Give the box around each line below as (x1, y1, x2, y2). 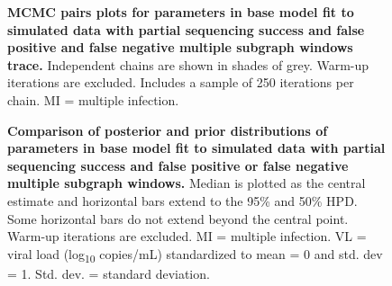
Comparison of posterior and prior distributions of (7, 121, 328, 139)
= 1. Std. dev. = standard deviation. (7, 264, 210, 282)
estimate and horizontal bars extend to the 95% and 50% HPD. (7, 191, 358, 210)
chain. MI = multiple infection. (7, 90, 179, 109)
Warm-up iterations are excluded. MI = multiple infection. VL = (7, 227, 367, 246)
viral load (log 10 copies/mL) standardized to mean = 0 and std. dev (7, 244, 383, 265)
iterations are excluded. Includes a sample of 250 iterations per (7, 73, 354, 92)
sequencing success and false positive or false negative (7, 156, 349, 174)
